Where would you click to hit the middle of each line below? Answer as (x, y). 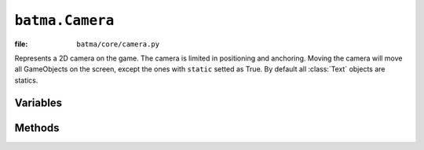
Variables (38, 102)
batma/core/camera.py (118, 44)
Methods (37, 128)
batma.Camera (64, 20)
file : (21, 44)
